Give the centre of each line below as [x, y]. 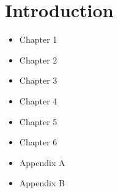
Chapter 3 [38, 80]
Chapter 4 [38, 100]
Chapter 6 [38, 142]
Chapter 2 [38, 60]
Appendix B [42, 183]
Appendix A [42, 162]
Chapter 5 [38, 121]
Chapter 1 [38, 39]
